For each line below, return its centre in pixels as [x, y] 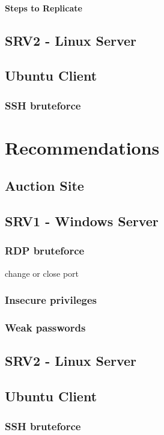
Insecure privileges [51, 300]
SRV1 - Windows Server [82, 221]
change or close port [42, 273]
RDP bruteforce [45, 251]
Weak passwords [45, 328]
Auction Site [44, 186]
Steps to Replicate [44, 8]
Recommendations [82, 147]
